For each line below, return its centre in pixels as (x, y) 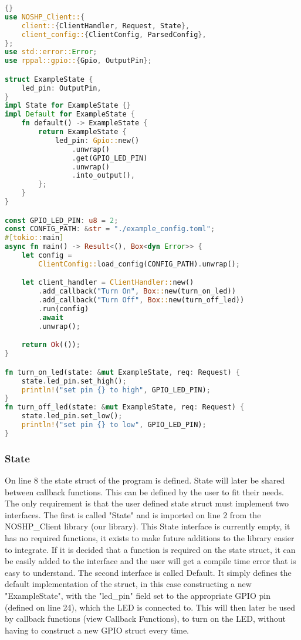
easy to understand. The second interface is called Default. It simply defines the (148, 572)
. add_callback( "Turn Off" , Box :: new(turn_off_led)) (141, 300)
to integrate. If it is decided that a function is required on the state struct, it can (150, 549)
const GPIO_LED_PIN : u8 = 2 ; (62, 220)
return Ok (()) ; (51, 345)
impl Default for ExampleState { (70, 114)
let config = (47, 256)
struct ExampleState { (49, 79)
